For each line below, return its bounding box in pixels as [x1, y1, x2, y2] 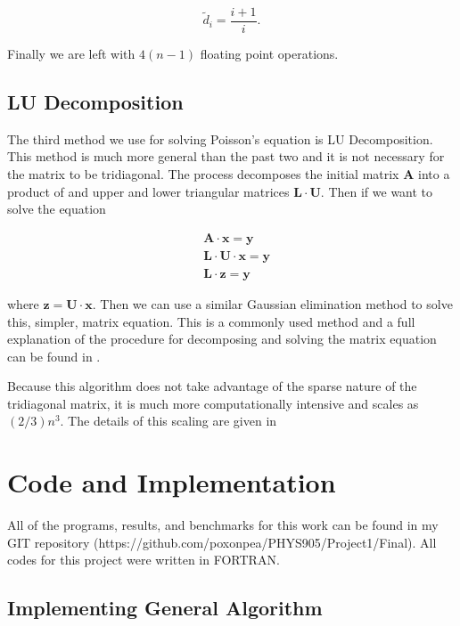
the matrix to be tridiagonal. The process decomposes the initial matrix [7, 165, 399, 183]
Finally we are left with [7, 45, 136, 63]
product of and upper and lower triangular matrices [7, 182, 290, 200]
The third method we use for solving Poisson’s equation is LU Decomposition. [7, 129, 433, 148]
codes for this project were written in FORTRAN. [7, 550, 280, 569]
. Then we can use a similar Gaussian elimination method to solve [92, 294, 453, 313]
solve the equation [7, 199, 106, 218]
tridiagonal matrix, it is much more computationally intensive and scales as [7, 394, 419, 412]
